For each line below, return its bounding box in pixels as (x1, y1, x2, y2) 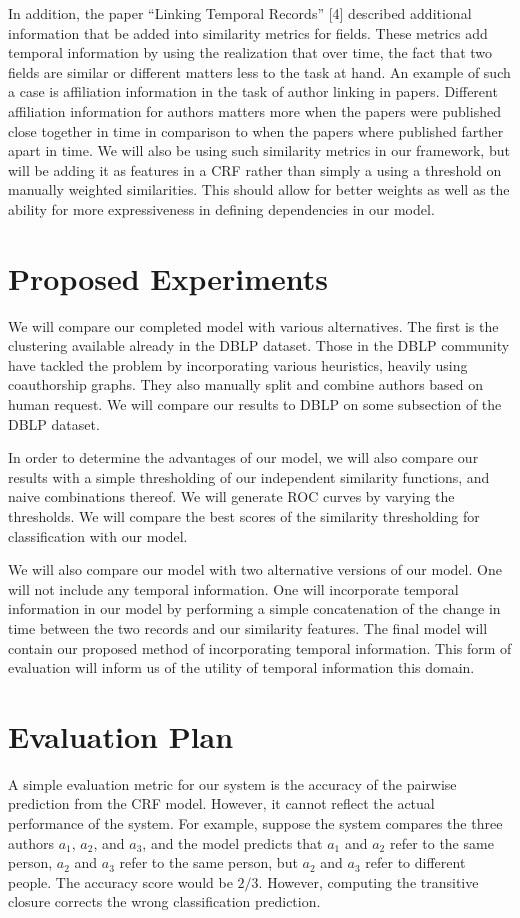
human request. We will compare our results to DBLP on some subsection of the (8, 394, 502, 415)
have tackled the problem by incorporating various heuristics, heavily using (8, 354, 468, 375)
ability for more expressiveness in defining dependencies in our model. (8, 198, 435, 219)
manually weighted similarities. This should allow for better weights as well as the (8, 179, 510, 200)
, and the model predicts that (142, 832, 323, 853)
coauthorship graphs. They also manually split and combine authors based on (8, 374, 484, 395)
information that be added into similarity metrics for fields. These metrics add (8, 22, 488, 43)
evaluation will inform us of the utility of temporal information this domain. (8, 657, 475, 678)
